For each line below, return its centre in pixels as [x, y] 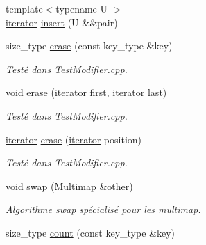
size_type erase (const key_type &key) [89, 46]
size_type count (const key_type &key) [90, 232]
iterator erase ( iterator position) [74, 139]
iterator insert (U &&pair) [62, 22]
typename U [81, 8]
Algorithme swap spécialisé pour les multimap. [103, 209]
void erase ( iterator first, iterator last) [86, 92]
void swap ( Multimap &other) [69, 185]
